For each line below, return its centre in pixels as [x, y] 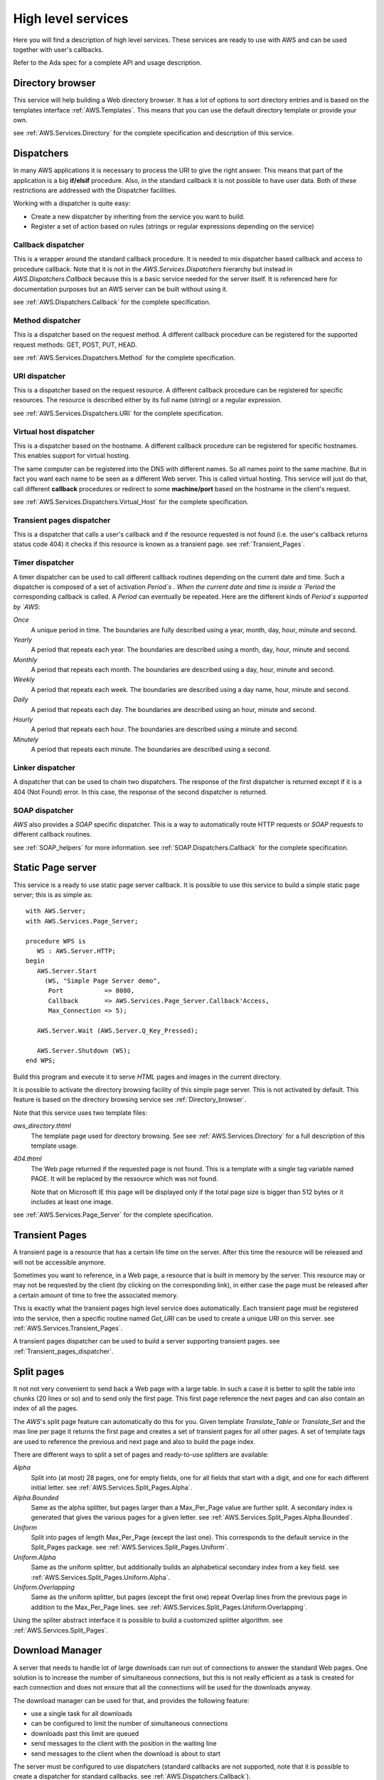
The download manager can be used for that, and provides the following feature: [131, 1700]
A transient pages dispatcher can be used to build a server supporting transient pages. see [146, 1341]
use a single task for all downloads [82, 1714]
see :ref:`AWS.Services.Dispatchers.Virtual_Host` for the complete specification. [131, 501]
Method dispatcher [47, 320]
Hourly [23, 720]
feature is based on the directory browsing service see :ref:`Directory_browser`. [130, 1099]
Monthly [25, 659]
